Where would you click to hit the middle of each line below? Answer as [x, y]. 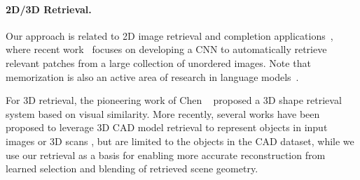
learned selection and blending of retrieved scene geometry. [132, 168]
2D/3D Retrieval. [49, 9]
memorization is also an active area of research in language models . [152, 76]
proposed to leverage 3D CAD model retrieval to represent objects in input [167, 127]
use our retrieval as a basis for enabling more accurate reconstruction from [166, 155]
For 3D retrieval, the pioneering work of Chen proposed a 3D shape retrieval [174, 100]
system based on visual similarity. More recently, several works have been [163, 113]
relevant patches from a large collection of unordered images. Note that [158, 62]
